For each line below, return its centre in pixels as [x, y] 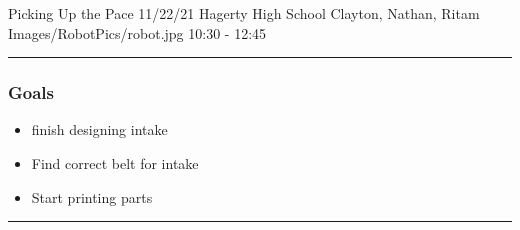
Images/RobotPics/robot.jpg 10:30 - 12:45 [137, 32]
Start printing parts [92, 196]
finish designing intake [99, 129]
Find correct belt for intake [115, 163]
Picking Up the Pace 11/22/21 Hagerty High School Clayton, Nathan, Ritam [244, 13]
